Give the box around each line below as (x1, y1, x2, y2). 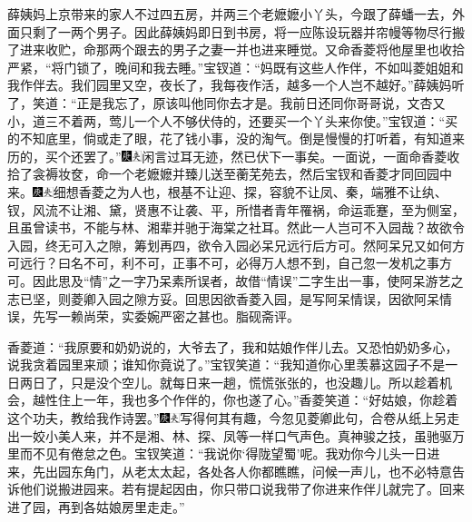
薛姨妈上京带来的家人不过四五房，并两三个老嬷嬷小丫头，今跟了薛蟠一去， (7, 5, 452, 23)
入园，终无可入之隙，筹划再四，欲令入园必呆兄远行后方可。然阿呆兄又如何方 (7, 235, 465, 254)
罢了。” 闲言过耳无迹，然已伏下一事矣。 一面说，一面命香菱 (83, 146, 447, 165)
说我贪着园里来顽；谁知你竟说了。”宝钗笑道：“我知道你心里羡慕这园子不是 (7, 355, 446, 374)
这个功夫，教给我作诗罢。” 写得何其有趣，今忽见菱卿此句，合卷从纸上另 (7, 409, 447, 428)
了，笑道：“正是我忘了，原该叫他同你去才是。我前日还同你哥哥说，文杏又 (7, 93, 446, 112)
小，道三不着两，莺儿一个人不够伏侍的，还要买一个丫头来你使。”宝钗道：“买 (7, 111, 458, 130)
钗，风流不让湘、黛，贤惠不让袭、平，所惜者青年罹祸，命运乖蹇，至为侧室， (7, 200, 465, 219)
